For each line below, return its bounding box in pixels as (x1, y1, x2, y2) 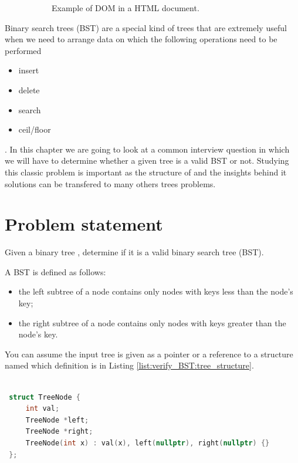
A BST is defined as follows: (5, 265, 106, 278)
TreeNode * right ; (25, 427, 93, 436)
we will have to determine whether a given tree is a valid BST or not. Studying (5, 154, 289, 167)
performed (5, 44, 42, 56)
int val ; (25, 404, 60, 413)
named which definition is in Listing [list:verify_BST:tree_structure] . (5, 359, 254, 371)
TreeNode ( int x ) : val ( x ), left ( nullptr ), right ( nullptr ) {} (25, 438, 270, 447)
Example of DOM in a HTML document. (52, 2, 199, 13)
